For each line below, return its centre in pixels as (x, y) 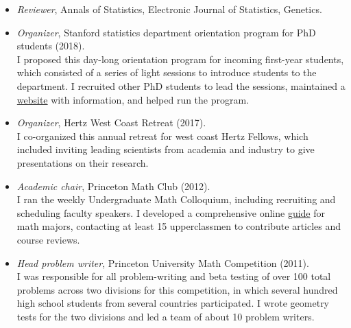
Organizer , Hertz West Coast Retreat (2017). (111, 122)
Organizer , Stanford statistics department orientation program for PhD (166, 32)
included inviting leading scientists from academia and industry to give (166, 149)
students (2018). (51, 46)
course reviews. (48, 239)
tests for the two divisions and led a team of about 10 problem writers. (166, 316)
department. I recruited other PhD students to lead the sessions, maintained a (181, 85)
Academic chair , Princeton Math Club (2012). (113, 186)
